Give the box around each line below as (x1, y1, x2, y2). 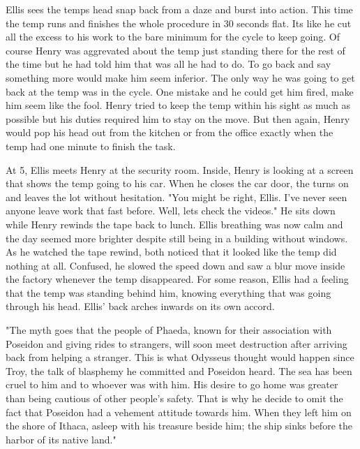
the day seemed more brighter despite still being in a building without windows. (6, 230, 348, 245)
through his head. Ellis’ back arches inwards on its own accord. (6, 299, 275, 314)
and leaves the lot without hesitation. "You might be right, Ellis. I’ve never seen (6, 189, 347, 204)
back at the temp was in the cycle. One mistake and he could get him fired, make (6, 84, 354, 98)
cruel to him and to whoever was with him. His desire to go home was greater (6, 377, 338, 392)
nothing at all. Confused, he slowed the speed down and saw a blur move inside (6, 258, 345, 272)
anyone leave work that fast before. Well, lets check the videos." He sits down (6, 203, 336, 218)
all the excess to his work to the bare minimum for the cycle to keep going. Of (6, 29, 340, 44)
